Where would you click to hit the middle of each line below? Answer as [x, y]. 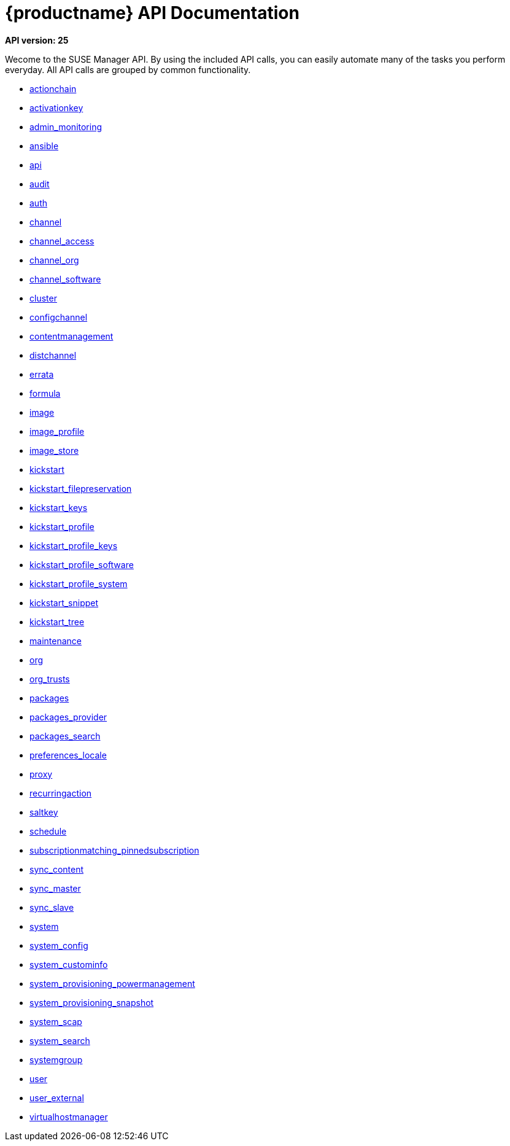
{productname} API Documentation [152, 13]
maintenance [56, 641]
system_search [60, 1040]
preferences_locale [68, 755]
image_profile [57, 431]
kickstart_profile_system [79, 583]
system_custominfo [69, 964]
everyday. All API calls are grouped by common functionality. [128, 69]
